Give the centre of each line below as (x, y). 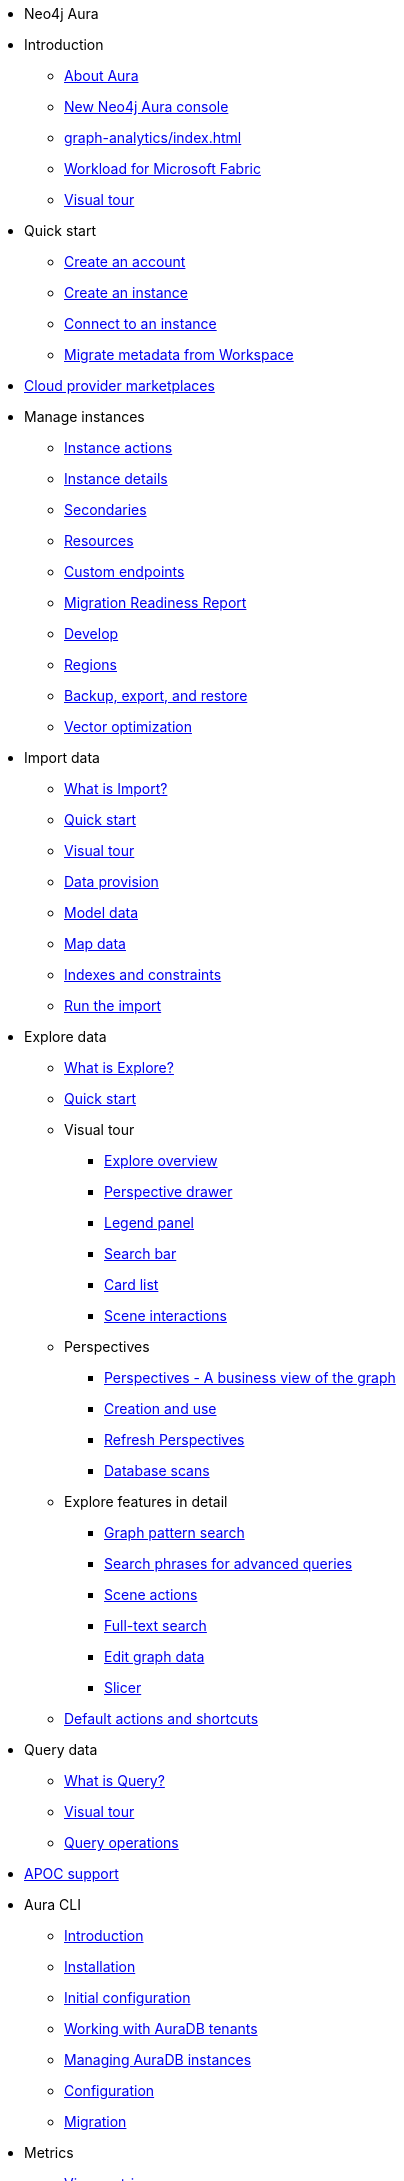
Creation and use (160, 1408)
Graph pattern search (174, 1532)
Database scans (157, 1470)
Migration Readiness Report (155, 602)
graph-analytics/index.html (153, 137)
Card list (131, 1284)
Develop (91, 633)
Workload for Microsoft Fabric (162, 168)
